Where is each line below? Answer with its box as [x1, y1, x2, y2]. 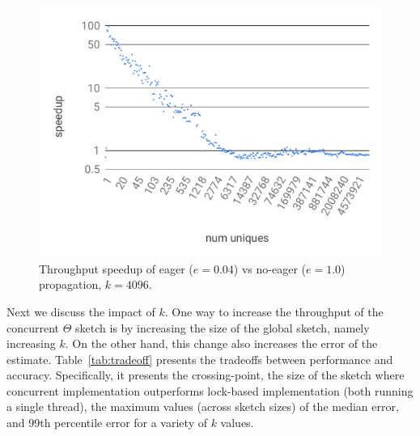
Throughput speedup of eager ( [39, 260, 193, 277]
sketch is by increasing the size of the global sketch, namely [75, 319, 370, 336]
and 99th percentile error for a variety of [6, 414, 207, 431]
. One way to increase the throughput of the [164, 303, 384, 320]
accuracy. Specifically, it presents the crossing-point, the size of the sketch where [6, 366, 405, 383]
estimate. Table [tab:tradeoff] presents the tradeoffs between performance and [6, 350, 393, 367]
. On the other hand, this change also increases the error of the [65, 335, 378, 352]
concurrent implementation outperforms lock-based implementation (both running [6, 382, 414, 399]
